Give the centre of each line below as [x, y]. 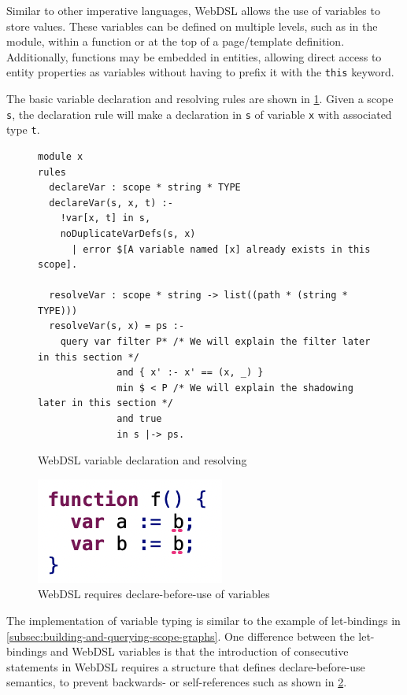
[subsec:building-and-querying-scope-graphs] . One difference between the [181, 636]
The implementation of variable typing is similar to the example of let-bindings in [203, 620]
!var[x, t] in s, [105, 218]
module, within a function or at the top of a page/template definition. [176, 41]
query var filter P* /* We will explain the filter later [215, 342]
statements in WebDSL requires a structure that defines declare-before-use [186, 666]
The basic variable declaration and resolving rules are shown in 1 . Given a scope [200, 99]
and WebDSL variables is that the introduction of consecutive [200, 651]
